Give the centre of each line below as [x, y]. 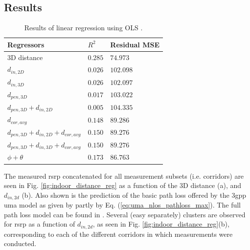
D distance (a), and [212, 185]
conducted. [20, 243]
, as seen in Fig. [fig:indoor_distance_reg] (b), [161, 224]
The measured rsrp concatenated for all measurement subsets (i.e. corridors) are [124, 176]
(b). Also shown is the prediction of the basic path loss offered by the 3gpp [134, 195]
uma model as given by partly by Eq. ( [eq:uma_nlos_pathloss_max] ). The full [122, 205]
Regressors [26, 44]
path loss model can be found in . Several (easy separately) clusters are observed [125, 214]
